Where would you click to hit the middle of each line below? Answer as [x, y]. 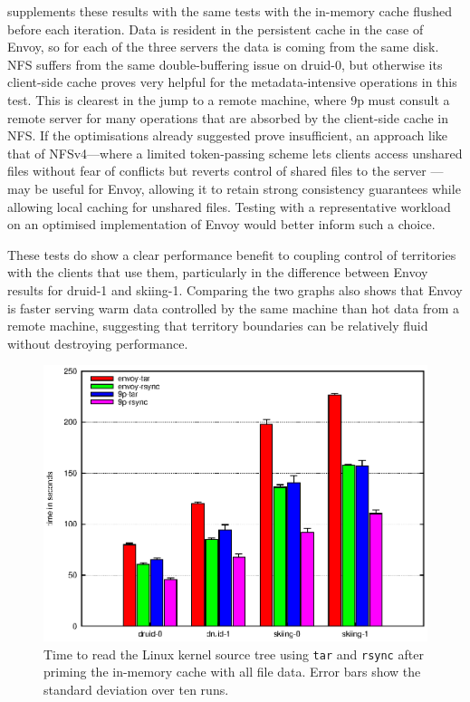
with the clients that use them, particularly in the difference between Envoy [218, 272]
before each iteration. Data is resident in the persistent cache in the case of [216, 29]
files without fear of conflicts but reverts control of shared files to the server [217, 171]
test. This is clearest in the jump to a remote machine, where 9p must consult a [229, 99]
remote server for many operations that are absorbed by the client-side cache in [228, 117]
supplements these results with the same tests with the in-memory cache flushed [230, 11]
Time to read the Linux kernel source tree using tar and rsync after [234, 654]
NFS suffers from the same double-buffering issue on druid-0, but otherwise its [225, 64]
